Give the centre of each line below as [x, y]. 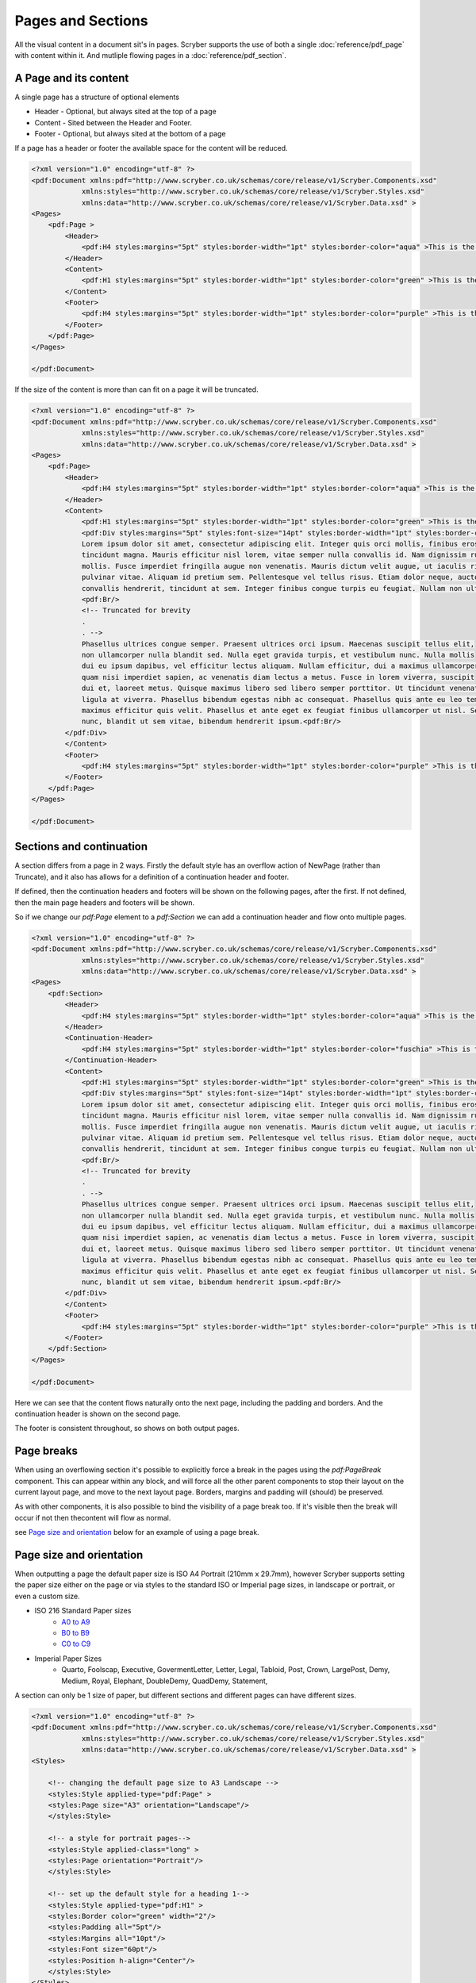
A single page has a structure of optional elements [97, 97]
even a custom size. [47, 1596]
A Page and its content [72, 78]
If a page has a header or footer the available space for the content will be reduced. [152, 148]
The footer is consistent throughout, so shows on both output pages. [127, 1429]
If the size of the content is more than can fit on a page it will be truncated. [136, 389]
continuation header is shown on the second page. [98, 1413]
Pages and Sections [81, 21]
